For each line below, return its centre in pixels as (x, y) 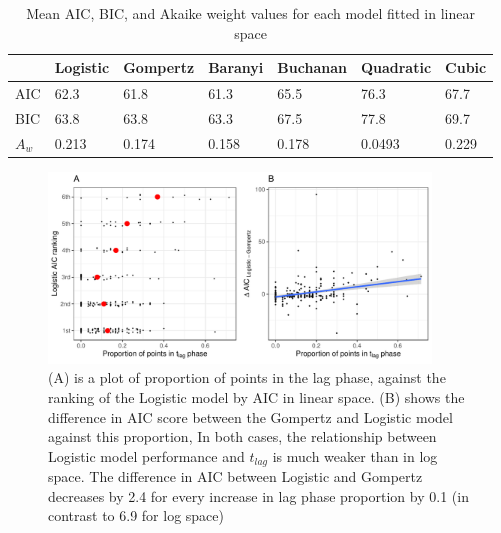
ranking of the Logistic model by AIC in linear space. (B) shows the (256, 397)
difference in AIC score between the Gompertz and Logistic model (250, 416)
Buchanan (312, 67)
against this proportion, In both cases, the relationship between (242, 436)
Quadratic (396, 67)
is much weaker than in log (355, 455)
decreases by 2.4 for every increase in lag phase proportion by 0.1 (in (258, 495)
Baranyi (236, 67)
